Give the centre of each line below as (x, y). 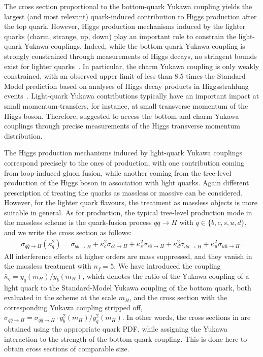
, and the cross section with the (178, 297)
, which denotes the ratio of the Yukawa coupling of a (166, 275)
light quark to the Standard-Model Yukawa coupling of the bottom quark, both (128, 287)
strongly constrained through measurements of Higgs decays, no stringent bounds (130, 56)
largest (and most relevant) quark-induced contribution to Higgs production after (130, 16)
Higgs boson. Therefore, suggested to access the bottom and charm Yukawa (122, 116)
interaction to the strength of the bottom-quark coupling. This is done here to (126, 338)
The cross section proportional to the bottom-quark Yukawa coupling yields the (128, 6)
